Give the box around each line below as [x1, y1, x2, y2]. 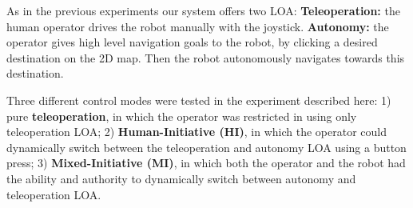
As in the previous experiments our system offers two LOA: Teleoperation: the [6, 2, 400, 18]
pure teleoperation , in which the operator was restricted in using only [6, 107, 357, 124]
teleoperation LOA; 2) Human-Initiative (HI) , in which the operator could [6, 123, 387, 140]
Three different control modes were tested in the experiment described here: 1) [6, 91, 391, 108]
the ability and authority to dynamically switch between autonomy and [6, 170, 356, 186]
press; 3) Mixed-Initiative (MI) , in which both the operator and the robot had [6, 154, 406, 171]
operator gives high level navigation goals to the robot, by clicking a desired [6, 34, 378, 50]
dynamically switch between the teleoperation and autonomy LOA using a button [6, 138, 407, 155]
